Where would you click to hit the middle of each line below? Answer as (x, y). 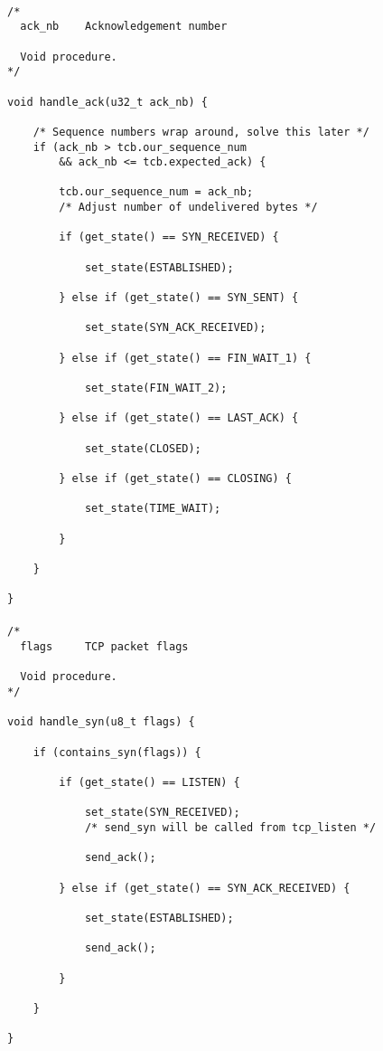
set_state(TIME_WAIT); (153, 509)
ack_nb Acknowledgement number (124, 27)
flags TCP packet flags (104, 647)
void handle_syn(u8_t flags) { (101, 722)
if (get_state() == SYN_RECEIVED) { (169, 237)
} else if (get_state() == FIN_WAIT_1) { (185, 358)
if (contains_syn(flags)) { (117, 752)
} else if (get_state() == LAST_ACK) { (179, 418)
